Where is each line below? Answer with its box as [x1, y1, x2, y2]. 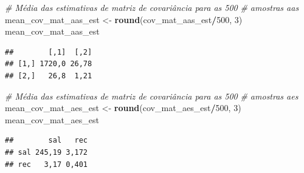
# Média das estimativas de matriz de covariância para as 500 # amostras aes [5, 89, 299, 102]
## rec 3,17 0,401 [5, 160, 88, 169]
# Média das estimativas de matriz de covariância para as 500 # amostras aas [5, 1, 299, 13]
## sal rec [5, 136, 88, 145]
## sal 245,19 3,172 [5, 148, 88, 157]
